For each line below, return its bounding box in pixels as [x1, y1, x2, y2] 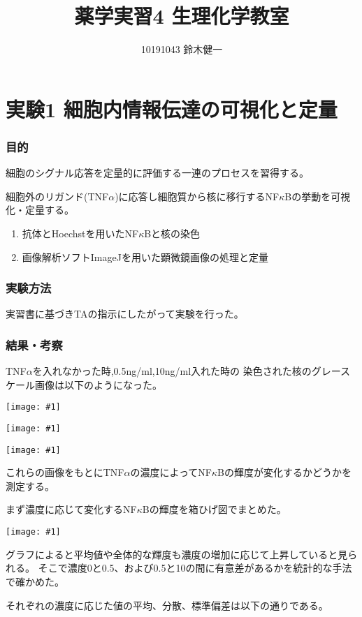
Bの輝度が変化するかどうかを [217, 465, 352, 480]
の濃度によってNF [130, 465, 212, 480]
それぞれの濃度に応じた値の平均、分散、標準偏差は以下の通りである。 [6, 597, 328, 612]
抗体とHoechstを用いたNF [22, 225, 139, 240]
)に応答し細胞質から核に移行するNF [115, 188, 280, 203]
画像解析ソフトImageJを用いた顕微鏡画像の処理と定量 [22, 249, 268, 264]
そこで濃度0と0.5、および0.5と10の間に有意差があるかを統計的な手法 [38, 560, 352, 575]
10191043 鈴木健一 [140, 42, 223, 57]
